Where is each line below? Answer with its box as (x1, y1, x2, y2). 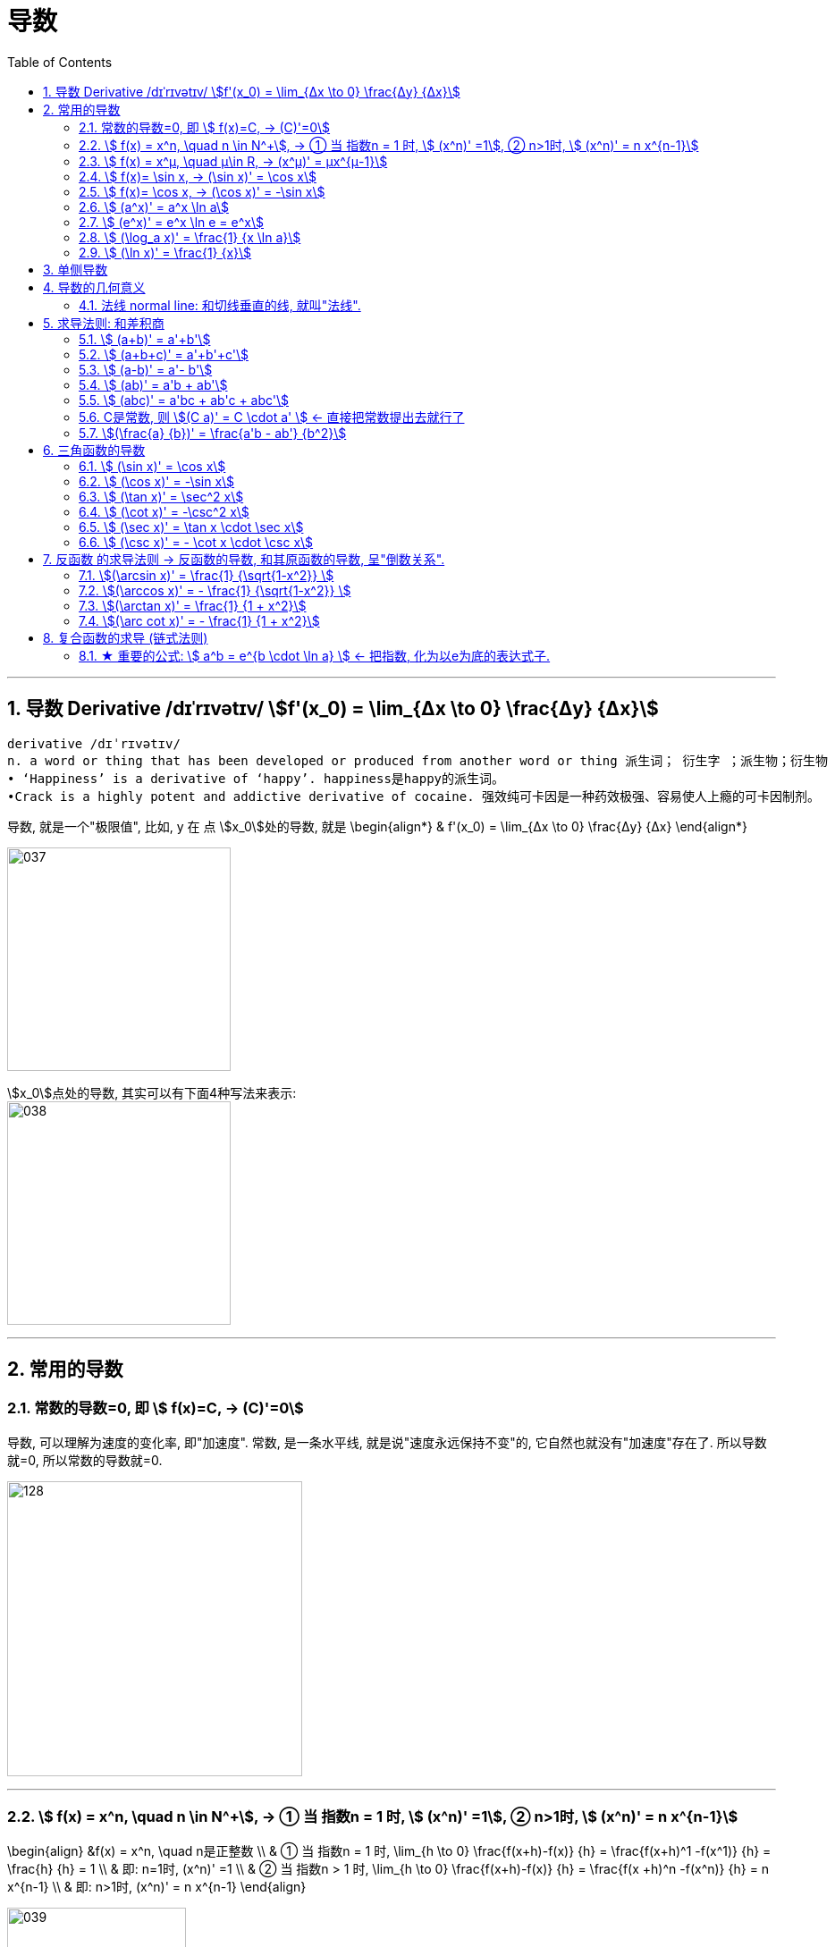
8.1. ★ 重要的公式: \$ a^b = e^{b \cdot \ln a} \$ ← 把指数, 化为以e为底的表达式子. (79, 647, 551, 663)
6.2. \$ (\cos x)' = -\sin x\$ (79, 473, 235, 489)
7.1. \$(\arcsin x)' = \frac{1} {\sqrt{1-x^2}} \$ (79, 567, 334, 583)
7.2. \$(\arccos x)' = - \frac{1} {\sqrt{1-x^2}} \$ (79, 582, 351, 598)
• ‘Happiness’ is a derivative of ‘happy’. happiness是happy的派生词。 (7, 771, 505, 786)
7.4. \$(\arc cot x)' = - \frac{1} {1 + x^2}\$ (79, 612, 320, 628)
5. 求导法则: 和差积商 (43, 315, 164, 331)
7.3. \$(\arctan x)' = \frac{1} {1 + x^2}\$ (79, 597, 307, 613)
